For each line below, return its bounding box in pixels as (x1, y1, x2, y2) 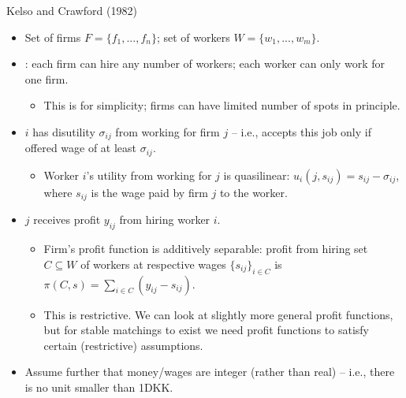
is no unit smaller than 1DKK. (24, 378, 173, 395)
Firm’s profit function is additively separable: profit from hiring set (43, 240, 368, 257)
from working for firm (115, 123, 220, 139)
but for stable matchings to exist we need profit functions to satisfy (43, 322, 369, 338)
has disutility (32, 123, 95, 139)
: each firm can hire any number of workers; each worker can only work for (24, 55, 385, 72)
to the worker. (219, 184, 288, 200)
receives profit (33, 211, 101, 228)
